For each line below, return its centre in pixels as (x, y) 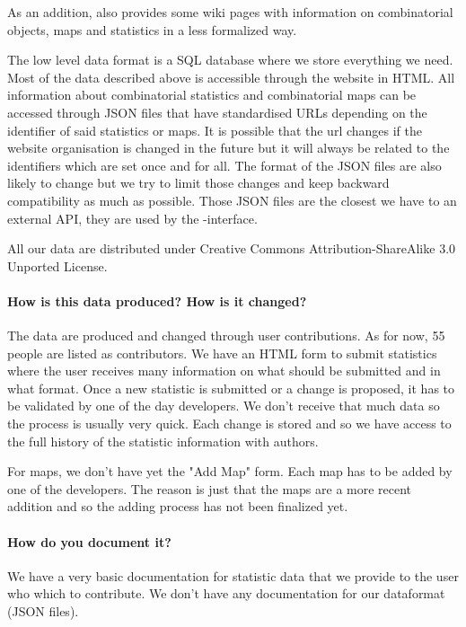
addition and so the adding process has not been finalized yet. (178, 506)
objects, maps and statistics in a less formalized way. (152, 29)
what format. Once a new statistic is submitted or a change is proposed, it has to (231, 388)
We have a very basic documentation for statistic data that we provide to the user (233, 575)
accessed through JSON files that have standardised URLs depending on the (217, 112)
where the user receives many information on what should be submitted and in (224, 371)
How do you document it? (89, 541)
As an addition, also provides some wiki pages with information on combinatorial (230, 12)
